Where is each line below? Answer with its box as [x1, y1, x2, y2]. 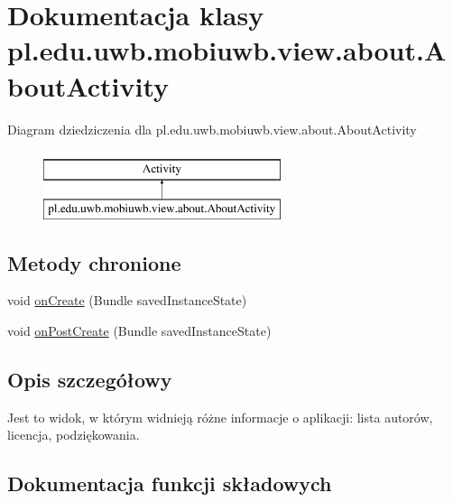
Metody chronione [7, 248, 181, 276]
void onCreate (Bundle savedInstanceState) [7, 291, 247, 310]
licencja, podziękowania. [7, 425, 140, 444]
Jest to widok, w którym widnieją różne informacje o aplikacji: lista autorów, [7, 407, 433, 426]
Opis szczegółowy [7, 366, 172, 394]
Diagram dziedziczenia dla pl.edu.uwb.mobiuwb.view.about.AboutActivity [7, 119, 417, 138]
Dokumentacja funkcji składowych [7, 469, 332, 497]
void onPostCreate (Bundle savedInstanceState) [7, 321, 272, 340]
